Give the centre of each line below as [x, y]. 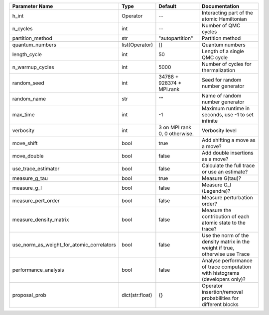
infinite [210, 121]
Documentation [221, 6]
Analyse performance [227, 261]
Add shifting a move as [229, 140]
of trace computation [226, 267]
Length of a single [223, 51]
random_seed [28, 83]
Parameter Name [33, 6]
